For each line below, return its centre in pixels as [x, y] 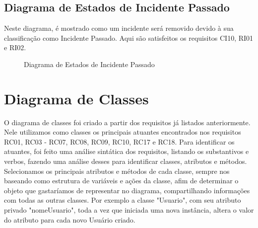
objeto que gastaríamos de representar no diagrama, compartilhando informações [127, 190]
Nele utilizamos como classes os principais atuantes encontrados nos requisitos [123, 132]
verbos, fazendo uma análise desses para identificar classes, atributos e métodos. [126, 161]
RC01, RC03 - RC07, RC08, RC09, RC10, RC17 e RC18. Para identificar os [119, 141]
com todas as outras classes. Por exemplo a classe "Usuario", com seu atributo [123, 200]
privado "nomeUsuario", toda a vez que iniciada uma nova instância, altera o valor [129, 210]
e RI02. [15, 47]
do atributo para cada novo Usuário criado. [70, 219]
